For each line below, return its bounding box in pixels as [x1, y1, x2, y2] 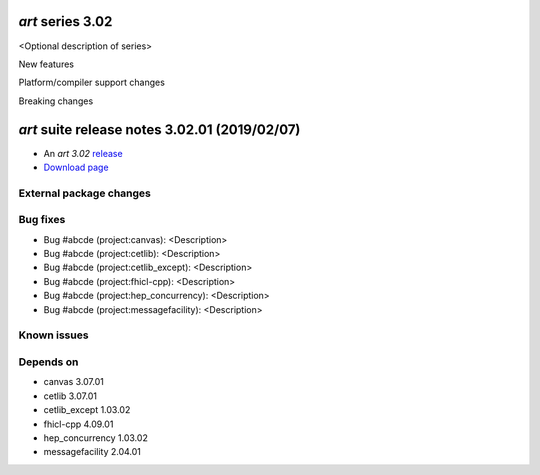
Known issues [18, 328, 89, 342]
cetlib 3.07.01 [43, 390, 97, 402]
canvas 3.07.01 [43, 376, 104, 388]
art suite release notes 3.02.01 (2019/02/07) [18, 121, 301, 138]
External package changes [18, 186, 152, 200]
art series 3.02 [18, 13, 113, 30]
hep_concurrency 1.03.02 [43, 431, 149, 444]
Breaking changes [18, 95, 94, 107]
